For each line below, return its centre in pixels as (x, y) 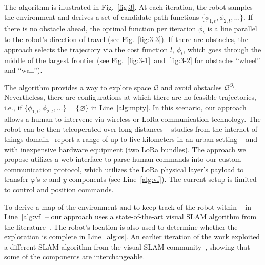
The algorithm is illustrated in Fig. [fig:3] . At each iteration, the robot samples (128, 7)
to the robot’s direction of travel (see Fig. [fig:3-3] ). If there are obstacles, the (126, 39)
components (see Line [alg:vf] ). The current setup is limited (163, 179)
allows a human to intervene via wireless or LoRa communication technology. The (132, 119)
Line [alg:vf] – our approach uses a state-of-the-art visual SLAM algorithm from (130, 217)
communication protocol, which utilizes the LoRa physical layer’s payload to (124, 169)
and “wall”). (23, 70)
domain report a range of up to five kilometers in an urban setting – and (141, 139)
